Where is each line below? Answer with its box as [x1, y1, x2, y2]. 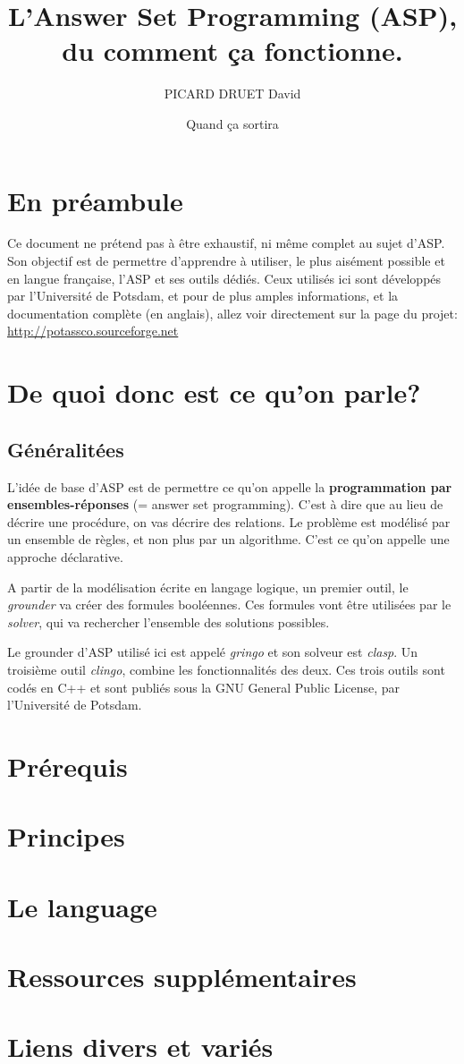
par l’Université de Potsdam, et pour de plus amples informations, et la [7, 286, 399, 305]
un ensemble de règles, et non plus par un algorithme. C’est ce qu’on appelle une [7, 530, 450, 549]
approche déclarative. [7, 547, 123, 566]
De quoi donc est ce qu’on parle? [7, 374, 421, 411]
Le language [7, 888, 157, 924]
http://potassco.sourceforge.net [7, 321, 179, 340]
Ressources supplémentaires [7, 958, 357, 995]
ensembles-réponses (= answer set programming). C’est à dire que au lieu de [7, 495, 443, 514]
